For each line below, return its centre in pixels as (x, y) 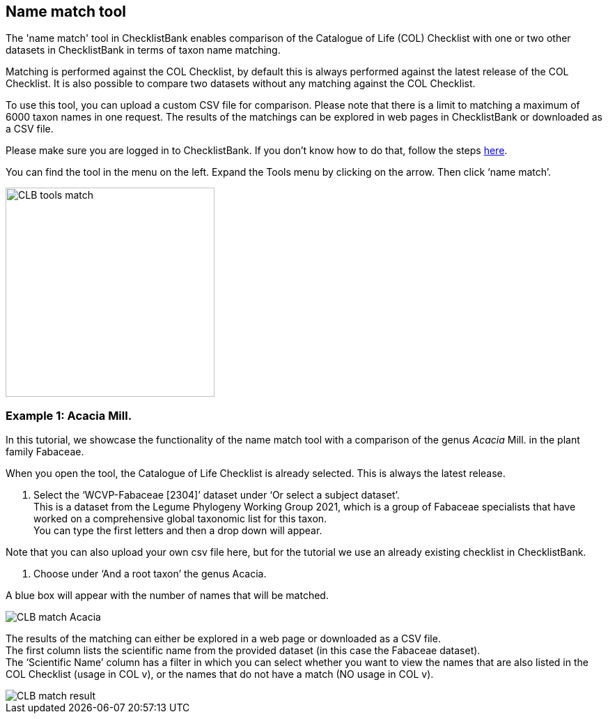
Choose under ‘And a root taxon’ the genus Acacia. (150, 574)
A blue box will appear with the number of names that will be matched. (167, 596)
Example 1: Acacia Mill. (69, 415)
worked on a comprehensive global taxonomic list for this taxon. (180, 519)
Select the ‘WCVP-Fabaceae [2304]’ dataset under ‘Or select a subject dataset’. (217, 495)
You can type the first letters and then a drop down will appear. (178, 531)
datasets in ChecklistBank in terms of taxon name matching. (143, 50)
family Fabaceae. (45, 452)
